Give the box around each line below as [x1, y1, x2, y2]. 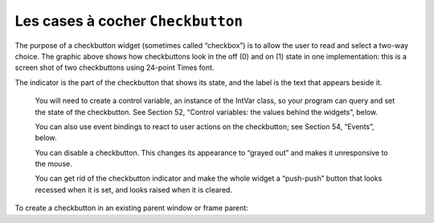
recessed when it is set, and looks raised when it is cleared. [35, 184, 233, 194]
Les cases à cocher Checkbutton [14, 12, 244, 30]
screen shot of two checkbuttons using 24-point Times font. [14, 63, 215, 72]
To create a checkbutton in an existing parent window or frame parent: [14, 203, 248, 213]
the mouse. [35, 159, 72, 168]
